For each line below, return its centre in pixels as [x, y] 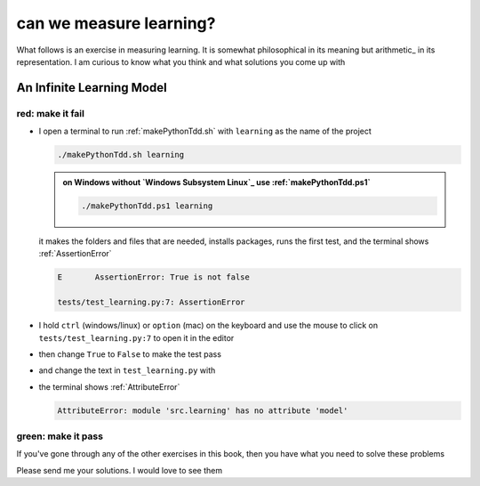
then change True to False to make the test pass [130, 354]
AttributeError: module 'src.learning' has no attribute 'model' [203, 410]
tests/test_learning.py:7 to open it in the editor [136, 337]
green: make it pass [60, 436]
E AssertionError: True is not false [154, 277]
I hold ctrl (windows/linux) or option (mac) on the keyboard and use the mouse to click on [208, 326]
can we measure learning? [116, 23]
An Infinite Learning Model [92, 88]
